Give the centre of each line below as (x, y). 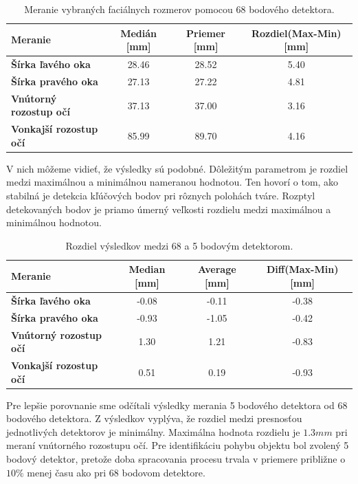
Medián (139, 33)
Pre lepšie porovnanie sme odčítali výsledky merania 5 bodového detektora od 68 (177, 405)
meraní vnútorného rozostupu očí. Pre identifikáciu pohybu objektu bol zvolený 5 (178, 445)
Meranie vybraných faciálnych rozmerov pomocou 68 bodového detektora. (179, 9)
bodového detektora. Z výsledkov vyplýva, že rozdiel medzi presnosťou (154, 418)
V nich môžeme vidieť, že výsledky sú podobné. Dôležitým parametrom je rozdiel (177, 168)
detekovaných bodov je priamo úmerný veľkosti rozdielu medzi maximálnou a (169, 209)
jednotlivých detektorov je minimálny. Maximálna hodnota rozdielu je (153, 431)
